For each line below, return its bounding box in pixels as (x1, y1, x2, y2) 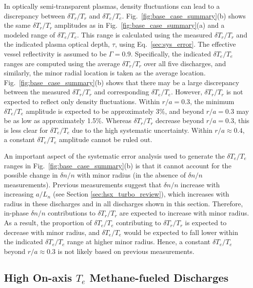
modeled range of (4, 29, 56, 39)
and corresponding (94, 87, 149, 97)
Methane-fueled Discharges (89, 270, 229, 285)
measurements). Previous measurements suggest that (4, 179, 162, 189)
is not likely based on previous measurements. (58, 246, 195, 256)
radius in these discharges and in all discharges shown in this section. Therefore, (4, 198, 243, 208)
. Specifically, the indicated (131, 48, 211, 58)
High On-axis (4, 270, 72, 285)
